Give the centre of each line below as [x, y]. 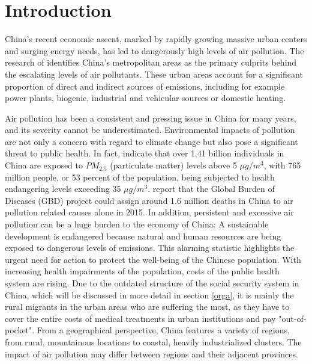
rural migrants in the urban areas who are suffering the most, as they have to [147, 307]
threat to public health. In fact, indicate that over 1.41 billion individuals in [145, 153]
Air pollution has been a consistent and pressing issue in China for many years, [151, 118]
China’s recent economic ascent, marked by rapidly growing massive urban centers [156, 39]
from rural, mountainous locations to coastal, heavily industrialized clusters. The [153, 341]
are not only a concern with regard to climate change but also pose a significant [151, 141]
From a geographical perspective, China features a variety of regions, [163, 330]
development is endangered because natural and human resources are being [143, 236]
